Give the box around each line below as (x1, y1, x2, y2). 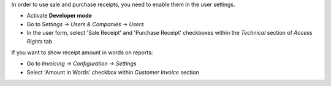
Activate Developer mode (26, 12, 92, 20)
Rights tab (26, 37, 53, 45)
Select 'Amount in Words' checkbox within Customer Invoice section (26, 68, 199, 76)
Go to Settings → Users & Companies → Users (26, 20, 144, 27)
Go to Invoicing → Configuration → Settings (26, 60, 137, 67)
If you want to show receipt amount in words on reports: (11, 49, 153, 56)
